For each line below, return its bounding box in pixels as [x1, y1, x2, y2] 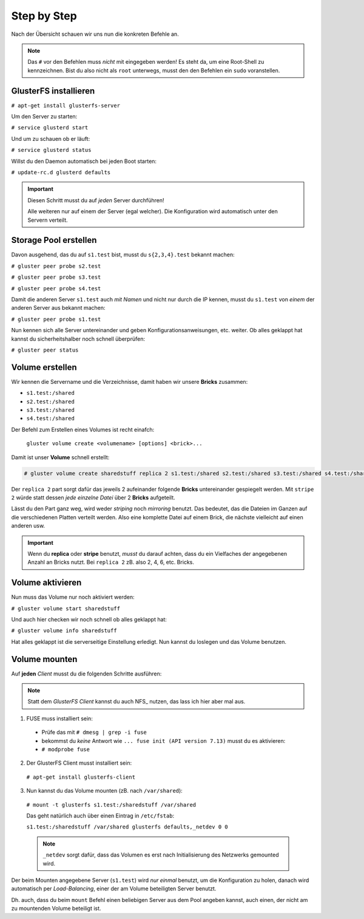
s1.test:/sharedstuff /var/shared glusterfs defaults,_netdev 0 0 [26, 824, 229, 830]
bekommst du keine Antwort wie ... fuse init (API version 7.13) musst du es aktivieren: [41, 737, 286, 744]
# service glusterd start [11, 125, 89, 131]
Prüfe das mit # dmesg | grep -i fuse [41, 729, 147, 736]
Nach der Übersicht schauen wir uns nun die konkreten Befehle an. [11, 30, 179, 38]
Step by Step [11, 9, 77, 22]
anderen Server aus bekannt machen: [11, 304, 106, 312]
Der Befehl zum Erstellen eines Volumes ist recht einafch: [11, 426, 155, 433]
